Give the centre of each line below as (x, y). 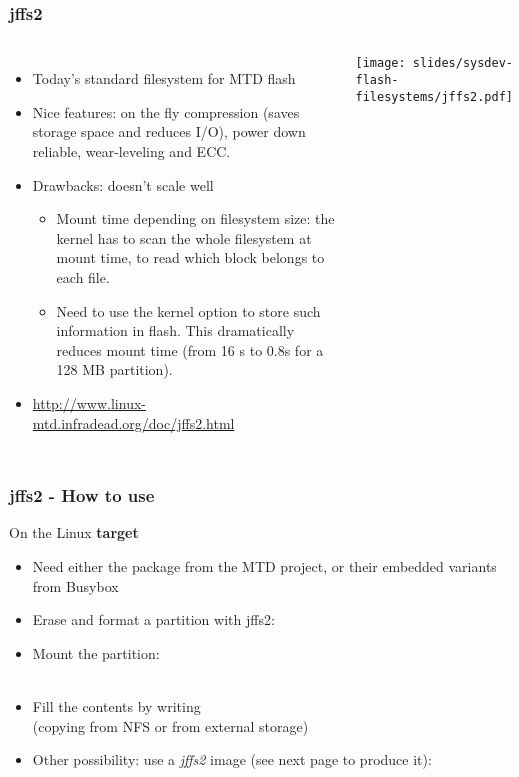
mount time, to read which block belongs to (190, 257)
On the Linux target (74, 532)
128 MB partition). (114, 369)
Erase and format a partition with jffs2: (153, 619)
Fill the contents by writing (116, 705)
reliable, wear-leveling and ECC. (131, 151)
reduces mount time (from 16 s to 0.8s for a (190, 349)
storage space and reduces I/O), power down (169, 131)
